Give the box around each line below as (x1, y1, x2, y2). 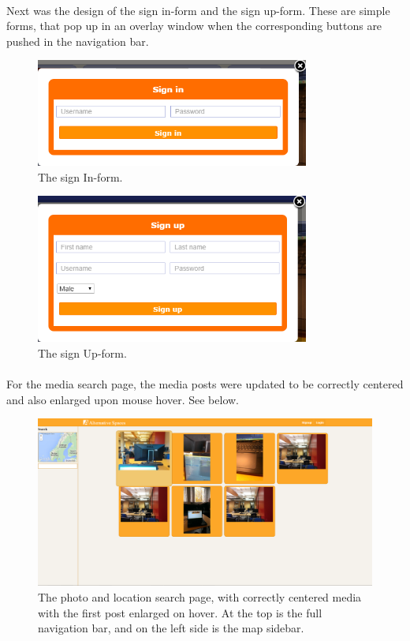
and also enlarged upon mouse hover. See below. (6, 391, 240, 407)
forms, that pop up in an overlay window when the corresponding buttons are (6, 17, 382, 34)
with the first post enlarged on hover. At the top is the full (38, 604, 322, 620)
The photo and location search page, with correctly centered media (38, 588, 362, 605)
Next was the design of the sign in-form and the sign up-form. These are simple (6, 2, 390, 18)
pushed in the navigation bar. (6, 32, 149, 49)
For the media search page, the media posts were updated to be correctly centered (6, 375, 404, 392)
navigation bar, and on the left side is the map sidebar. (38, 620, 304, 636)
